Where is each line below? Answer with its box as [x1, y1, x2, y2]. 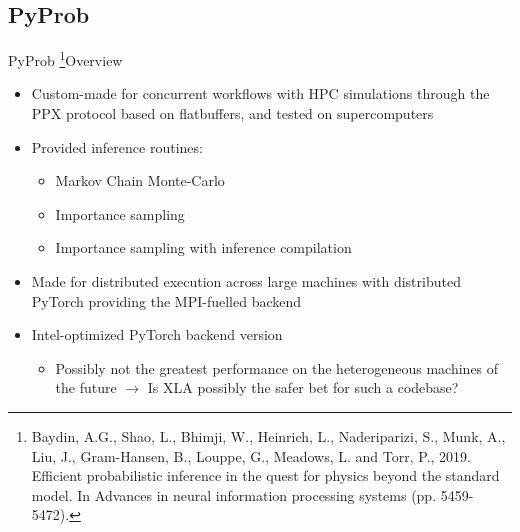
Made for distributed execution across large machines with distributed [31, 271, 461, 292]
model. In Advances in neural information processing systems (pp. [31, 484, 437, 505]
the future [55, 377, 117, 398]
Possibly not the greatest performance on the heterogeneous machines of [55, 357, 499, 378]
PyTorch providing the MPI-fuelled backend [31, 290, 302, 311]
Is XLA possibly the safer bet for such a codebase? [147, 377, 459, 398]
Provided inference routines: [31, 136, 203, 157]
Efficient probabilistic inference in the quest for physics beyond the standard [31, 465, 500, 486]
